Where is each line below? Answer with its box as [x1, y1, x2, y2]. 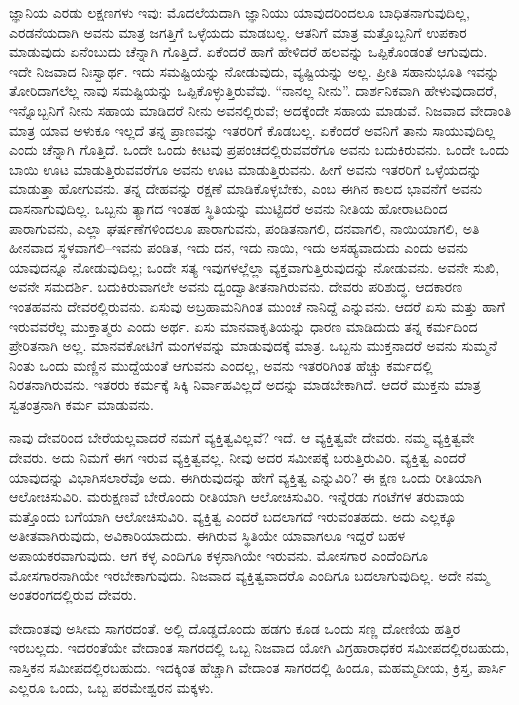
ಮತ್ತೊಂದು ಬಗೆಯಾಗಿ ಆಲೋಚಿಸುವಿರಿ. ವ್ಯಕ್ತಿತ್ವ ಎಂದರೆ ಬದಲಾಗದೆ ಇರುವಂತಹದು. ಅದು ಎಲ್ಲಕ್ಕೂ [9, 505, 457, 526]
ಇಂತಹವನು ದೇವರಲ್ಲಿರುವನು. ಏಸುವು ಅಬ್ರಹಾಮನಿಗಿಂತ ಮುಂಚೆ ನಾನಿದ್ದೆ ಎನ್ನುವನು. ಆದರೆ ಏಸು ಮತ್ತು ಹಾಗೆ [9, 295, 505, 316]
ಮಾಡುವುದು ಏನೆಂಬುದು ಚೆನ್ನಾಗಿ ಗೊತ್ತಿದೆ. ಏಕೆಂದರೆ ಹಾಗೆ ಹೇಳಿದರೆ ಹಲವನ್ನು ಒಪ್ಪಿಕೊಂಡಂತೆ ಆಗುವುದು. [9, 41, 488, 62]
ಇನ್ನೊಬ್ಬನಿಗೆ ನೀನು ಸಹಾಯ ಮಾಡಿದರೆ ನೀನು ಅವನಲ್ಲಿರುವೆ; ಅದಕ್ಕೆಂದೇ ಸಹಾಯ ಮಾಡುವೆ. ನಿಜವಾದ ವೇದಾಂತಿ [9, 99, 512, 120]
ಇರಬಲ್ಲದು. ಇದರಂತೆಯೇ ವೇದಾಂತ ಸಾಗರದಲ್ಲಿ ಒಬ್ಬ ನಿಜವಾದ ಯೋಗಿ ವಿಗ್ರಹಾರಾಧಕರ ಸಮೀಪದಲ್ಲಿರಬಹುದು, [9, 637, 510, 658]
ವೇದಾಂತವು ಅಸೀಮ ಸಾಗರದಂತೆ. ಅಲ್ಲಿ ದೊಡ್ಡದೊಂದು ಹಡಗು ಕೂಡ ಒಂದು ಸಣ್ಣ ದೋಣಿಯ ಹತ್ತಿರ [9, 617, 461, 638]
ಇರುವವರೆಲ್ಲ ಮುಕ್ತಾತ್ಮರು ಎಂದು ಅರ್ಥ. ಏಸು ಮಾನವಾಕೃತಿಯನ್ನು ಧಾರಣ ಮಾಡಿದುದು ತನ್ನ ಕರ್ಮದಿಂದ [9, 315, 478, 336]
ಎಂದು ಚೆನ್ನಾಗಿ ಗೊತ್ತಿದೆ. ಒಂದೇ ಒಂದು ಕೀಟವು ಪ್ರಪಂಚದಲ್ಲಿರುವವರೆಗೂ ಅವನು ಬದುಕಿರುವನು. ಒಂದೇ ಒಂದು [9, 139, 509, 160]
